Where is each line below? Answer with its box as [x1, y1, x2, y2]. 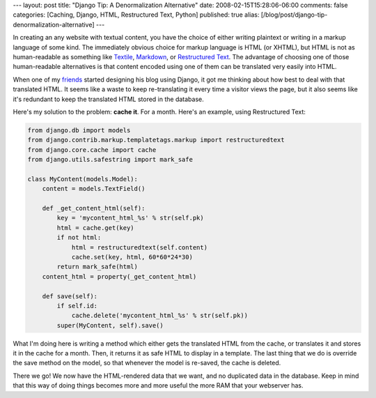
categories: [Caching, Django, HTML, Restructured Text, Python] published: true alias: [13, 10, 260, 19]
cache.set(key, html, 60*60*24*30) [71, 253, 193, 261]
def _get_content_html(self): [42, 204, 146, 213]
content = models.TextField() [42, 185, 146, 193]
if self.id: [56, 302, 97, 309]
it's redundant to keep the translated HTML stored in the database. [13, 95, 205, 103]
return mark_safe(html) [56, 263, 139, 271]
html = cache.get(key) [56, 224, 135, 231]
